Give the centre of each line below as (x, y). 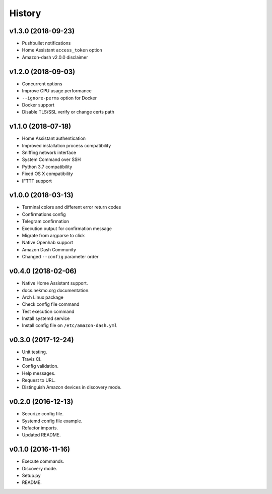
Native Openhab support (47, 243)
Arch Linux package (43, 297)
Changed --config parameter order (60, 257)
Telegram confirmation (46, 222)
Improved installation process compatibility (66, 145)
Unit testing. (35, 352)
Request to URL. (39, 380)
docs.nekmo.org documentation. (56, 290)
